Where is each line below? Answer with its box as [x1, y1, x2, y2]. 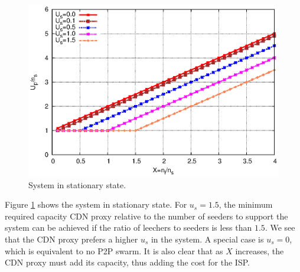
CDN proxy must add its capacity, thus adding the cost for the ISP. [5, 256, 250, 268]
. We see [265, 221, 295, 234]
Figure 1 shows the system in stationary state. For [5, 198, 187, 211]
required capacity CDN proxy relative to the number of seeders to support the [5, 209, 288, 222]
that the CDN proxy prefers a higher [5, 232, 138, 245]
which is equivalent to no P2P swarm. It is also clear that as [5, 244, 223, 257]
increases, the [235, 244, 284, 257]
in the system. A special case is [151, 232, 264, 245]
